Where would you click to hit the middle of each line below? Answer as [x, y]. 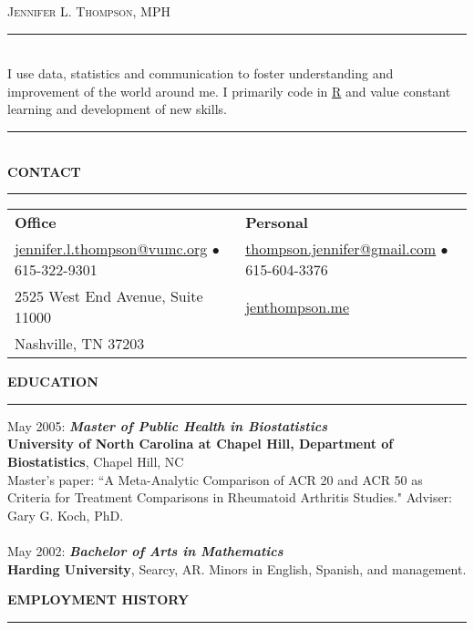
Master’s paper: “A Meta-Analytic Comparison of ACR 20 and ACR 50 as [215, 479]
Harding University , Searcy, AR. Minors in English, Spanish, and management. [237, 568]
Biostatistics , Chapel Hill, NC [96, 461]
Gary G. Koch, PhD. [66, 515]
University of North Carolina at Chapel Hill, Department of [201, 444]
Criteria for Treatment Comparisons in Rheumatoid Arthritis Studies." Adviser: [230, 497]
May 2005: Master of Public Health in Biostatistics [168, 425]
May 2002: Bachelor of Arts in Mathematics [145, 550]
